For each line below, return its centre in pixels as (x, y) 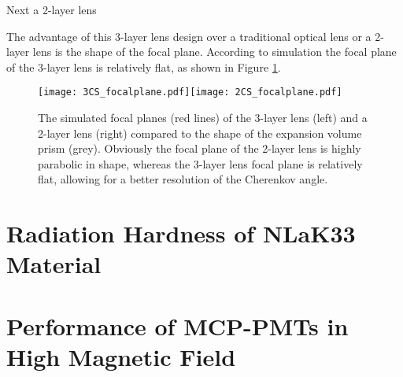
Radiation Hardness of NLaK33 (181, 233)
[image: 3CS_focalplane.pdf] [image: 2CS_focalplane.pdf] (190, 92)
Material (54, 264)
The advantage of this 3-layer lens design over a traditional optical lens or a (189, 36)
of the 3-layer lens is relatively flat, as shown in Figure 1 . (144, 67)
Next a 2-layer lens (52, 9)
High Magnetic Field (121, 356)
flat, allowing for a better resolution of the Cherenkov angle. (183, 179)
